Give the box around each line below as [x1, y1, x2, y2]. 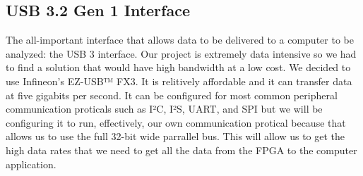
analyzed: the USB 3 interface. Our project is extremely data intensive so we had [6, 46, 357, 61]
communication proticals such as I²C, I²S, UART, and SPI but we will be [6, 101, 323, 116]
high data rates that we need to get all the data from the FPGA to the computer [6, 142, 357, 157]
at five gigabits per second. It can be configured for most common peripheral [6, 87, 338, 102]
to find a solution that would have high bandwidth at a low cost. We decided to [6, 60, 351, 75]
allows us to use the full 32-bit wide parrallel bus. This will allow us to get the [6, 129, 345, 144]
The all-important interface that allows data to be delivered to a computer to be [6, 32, 354, 47]
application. [6, 156, 56, 171]
